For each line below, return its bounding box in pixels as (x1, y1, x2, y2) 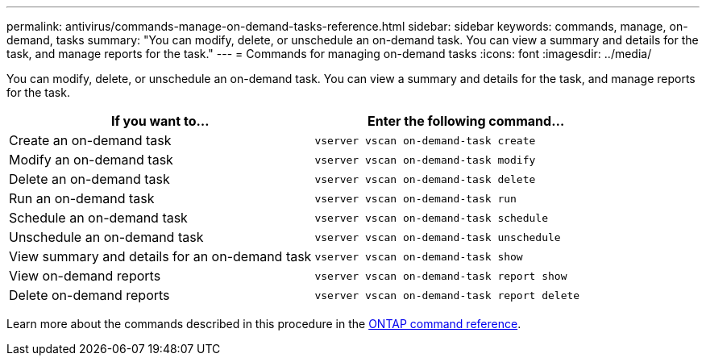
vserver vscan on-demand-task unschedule (314, 231, 561, 243)
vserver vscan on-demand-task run (314, 192, 517, 205)
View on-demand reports (9, 268, 161, 284)
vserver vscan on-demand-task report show (314, 269, 567, 282)
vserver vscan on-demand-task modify (314, 153, 536, 166)
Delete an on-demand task (9, 171, 170, 187)
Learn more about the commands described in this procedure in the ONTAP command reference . (6, 317, 521, 331)
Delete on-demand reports (9, 287, 170, 303)
